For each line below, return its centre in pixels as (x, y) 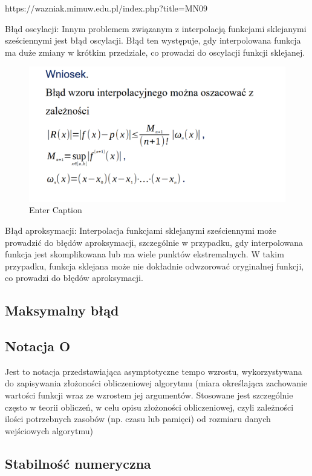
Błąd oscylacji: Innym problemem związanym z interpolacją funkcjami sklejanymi (156, 28)
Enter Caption (56, 210)
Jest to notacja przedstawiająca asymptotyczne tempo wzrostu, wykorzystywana (154, 371)
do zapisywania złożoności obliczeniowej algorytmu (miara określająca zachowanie (156, 383)
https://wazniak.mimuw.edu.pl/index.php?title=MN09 (106, 8)
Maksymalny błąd (62, 310)
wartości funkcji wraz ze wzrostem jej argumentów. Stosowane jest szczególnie (149, 395)
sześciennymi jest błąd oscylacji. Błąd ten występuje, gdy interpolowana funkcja (153, 40)
